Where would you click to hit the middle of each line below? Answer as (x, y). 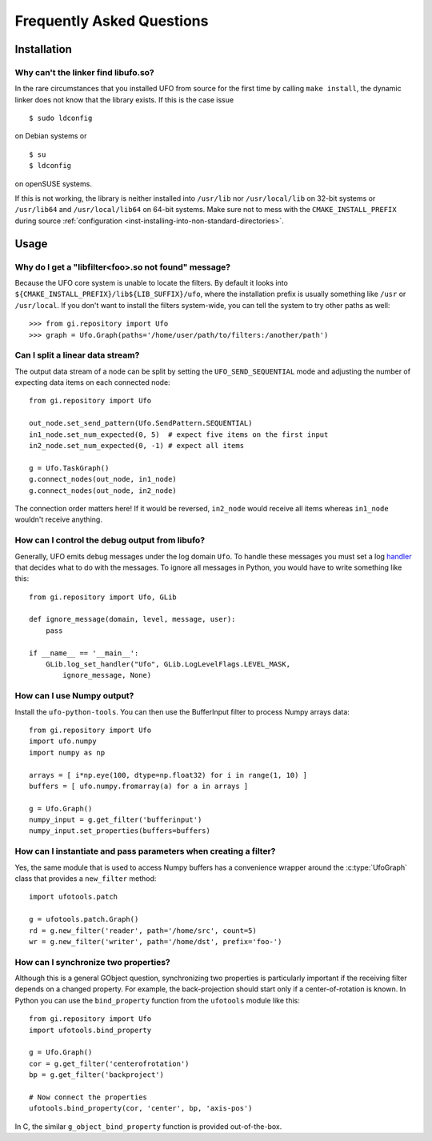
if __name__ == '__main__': (84, 653)
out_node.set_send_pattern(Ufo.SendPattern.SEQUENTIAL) (141, 423)
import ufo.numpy (63, 741)
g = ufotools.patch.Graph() (84, 919)
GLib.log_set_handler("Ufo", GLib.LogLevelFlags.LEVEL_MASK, (168, 665)
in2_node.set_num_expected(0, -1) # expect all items (136, 446)
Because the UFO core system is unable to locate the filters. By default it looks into (151, 282)
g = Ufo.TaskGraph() (69, 468)
